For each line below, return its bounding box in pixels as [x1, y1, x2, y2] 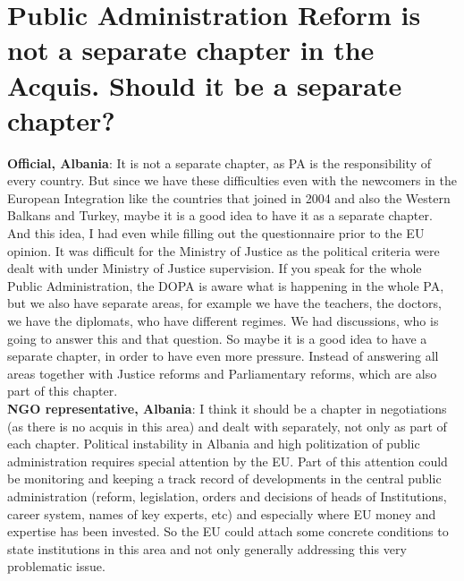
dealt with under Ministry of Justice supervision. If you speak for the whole [7, 259, 422, 278]
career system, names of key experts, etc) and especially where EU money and [7, 504, 436, 523]
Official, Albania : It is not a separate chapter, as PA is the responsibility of [7, 153, 431, 172]
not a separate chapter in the [7, 31, 375, 68]
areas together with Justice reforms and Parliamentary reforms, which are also [7, 363, 437, 382]
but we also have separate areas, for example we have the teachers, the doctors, [7, 294, 442, 312]
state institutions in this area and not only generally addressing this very [7, 539, 407, 558]
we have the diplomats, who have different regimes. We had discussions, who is [7, 312, 439, 330]
